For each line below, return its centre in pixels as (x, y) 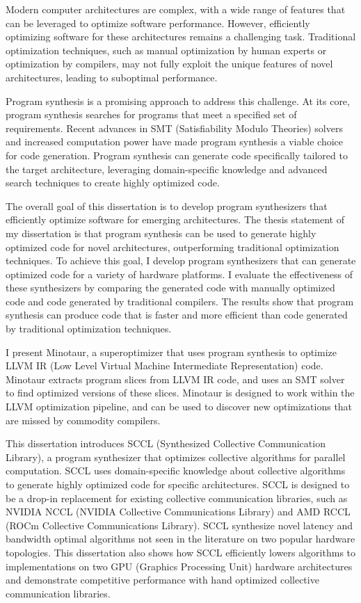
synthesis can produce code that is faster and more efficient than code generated (177, 315)
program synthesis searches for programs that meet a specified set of (151, 114)
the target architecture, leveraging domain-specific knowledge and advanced (167, 169)
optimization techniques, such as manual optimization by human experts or (166, 50)
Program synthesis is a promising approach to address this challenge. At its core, (178, 100)
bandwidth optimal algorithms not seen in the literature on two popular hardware (180, 539)
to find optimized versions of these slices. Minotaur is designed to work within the (180, 393)
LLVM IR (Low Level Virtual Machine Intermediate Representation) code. (165, 365)
